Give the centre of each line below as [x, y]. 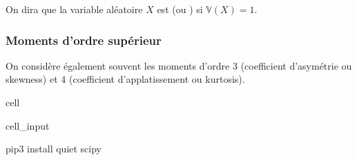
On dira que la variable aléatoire [74, 9]
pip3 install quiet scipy [54, 149]
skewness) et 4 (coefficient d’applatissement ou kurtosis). [125, 79]
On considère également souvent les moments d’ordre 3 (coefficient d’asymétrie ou [179, 65]
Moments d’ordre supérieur [84, 40]
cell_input [28, 125]
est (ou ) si [180, 9]
